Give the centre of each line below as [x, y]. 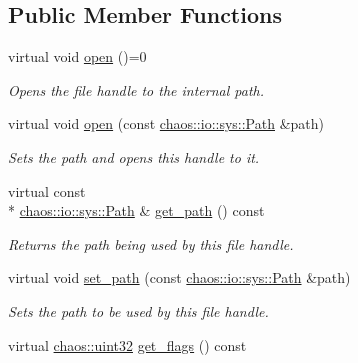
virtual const [47, 190]
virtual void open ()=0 [77, 56]
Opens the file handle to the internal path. [136, 89]
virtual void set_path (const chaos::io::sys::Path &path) [179, 277]
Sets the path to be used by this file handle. [138, 310]
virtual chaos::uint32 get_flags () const [127, 344]
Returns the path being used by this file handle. [151, 243]
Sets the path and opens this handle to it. [134, 156]
